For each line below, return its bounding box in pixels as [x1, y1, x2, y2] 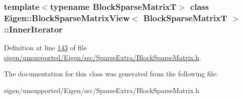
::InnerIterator [4, 23, 63, 35]
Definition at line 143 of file [4, 42, 87, 53]
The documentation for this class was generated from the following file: [4, 68, 218, 79]
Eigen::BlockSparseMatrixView [4, 11, 130, 24]
